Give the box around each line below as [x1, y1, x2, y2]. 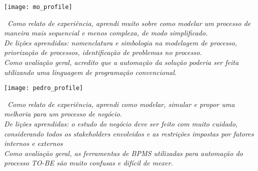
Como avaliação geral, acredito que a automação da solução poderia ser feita [4, 57, 239, 67]
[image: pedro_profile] [4, 84, 83, 92]
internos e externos [4, 138, 63, 148]
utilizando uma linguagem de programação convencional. [4, 66, 177, 77]
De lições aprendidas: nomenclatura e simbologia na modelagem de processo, [4, 37, 237, 47]
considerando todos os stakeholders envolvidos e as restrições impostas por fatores [4, 128, 254, 138]
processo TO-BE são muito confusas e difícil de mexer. [4, 157, 173, 168]
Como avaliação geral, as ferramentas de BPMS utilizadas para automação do [4, 147, 243, 158]
